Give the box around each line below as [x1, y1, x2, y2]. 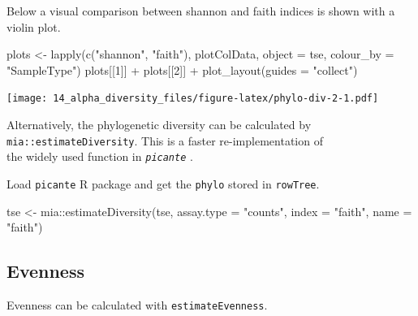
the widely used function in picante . [6, 148, 193, 165]
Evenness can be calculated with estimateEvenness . [6, 296, 268, 313]
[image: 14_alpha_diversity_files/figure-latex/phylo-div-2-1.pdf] [6, 93, 379, 105]
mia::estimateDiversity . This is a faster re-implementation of [6, 132, 323, 149]
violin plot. [6, 18, 61, 35]
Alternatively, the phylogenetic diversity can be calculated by [6, 116, 312, 133]
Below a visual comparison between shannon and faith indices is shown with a [6, 2, 395, 19]
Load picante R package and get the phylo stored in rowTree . [6, 175, 320, 192]
